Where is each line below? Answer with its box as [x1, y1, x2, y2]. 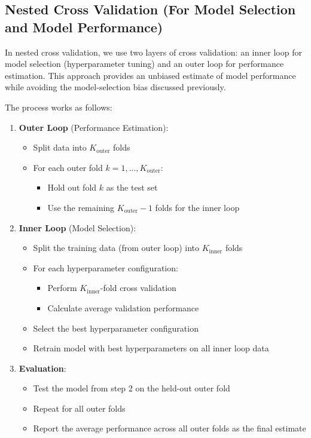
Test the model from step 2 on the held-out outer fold [33, 382, 230, 394]
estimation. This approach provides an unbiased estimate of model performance [5, 69, 296, 81]
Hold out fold [47, 181, 97, 194]
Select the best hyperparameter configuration [33, 321, 199, 334]
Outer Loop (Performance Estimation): [19, 121, 169, 133]
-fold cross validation [100, 281, 176, 294]
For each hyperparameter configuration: [33, 261, 178, 274]
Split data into [33, 141, 87, 154]
